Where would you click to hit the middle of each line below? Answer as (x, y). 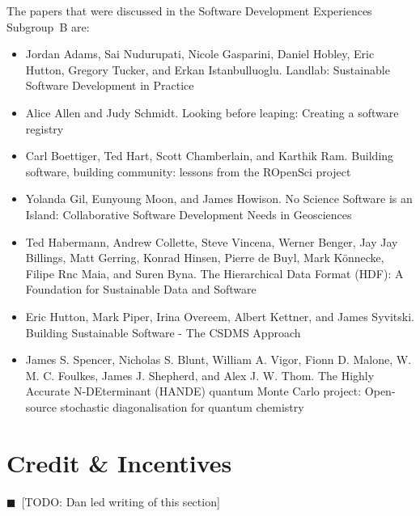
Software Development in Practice (110, 85)
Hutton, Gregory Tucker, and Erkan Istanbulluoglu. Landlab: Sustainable (208, 69)
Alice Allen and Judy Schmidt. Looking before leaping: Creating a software (212, 112)
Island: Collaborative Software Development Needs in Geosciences (189, 214)
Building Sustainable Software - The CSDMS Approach (163, 332)
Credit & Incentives (119, 462)
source (41, 406)
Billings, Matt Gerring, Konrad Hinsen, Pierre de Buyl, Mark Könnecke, (205, 258)
